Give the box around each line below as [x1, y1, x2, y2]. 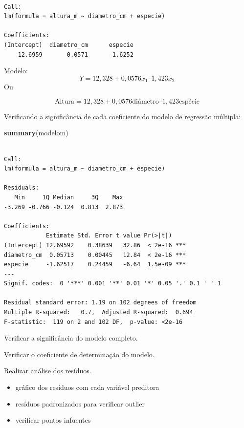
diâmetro [132, 98, 159, 105]
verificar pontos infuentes [15, 415, 91, 425]
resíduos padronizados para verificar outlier [15, 398, 145, 408]
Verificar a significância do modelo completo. [4, 333, 138, 343]
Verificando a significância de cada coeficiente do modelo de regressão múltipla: [4, 111, 241, 121]
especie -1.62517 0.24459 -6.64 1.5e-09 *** [4, 261, 186, 268]
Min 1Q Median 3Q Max [14, 193, 123, 201]
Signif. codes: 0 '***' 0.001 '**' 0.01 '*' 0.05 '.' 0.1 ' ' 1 [4, 280, 221, 287]
